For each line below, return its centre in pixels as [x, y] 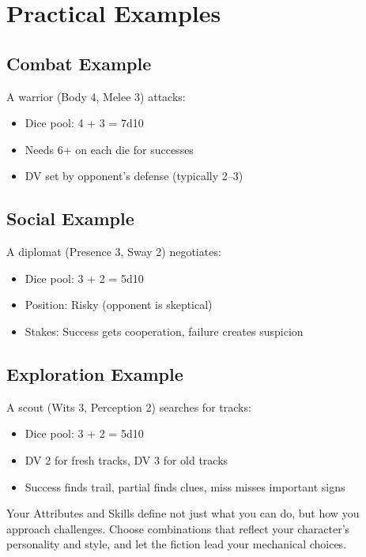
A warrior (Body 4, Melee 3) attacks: [96, 96]
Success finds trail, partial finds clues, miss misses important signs [185, 486]
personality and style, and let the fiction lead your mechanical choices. [177, 544]
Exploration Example [95, 373]
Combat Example [79, 63]
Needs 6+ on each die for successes [109, 149]
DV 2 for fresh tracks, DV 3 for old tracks [126, 459]
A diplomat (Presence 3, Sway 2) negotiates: [114, 252]
